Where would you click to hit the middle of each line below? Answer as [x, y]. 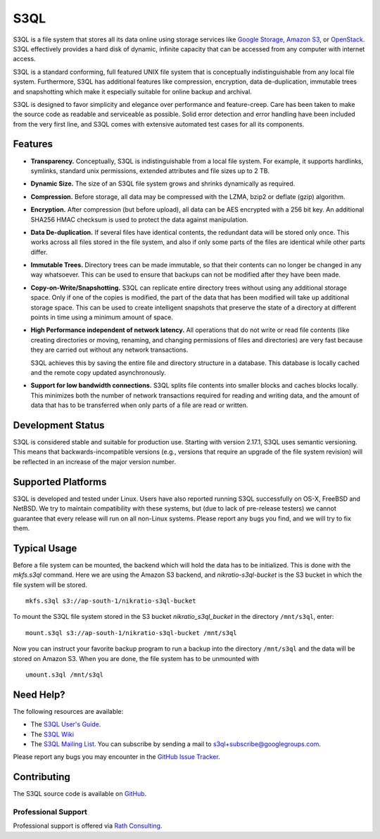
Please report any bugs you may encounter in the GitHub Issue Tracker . [117, 757]
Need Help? [39, 694]
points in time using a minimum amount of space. [102, 317]
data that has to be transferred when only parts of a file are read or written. [139, 405]
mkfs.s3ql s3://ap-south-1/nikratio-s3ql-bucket [111, 601]
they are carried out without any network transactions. [109, 350]
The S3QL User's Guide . [66, 724]
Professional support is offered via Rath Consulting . [88, 826]
